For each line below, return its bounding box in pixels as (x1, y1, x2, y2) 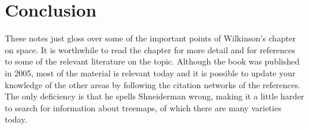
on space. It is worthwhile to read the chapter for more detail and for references (5, 43, 295, 56)
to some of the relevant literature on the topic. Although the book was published (5, 55, 300, 67)
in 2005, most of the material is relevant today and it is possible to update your (5, 66, 296, 79)
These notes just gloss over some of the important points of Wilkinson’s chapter (5, 32, 296, 44)
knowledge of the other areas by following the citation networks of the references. (5, 78, 301, 91)
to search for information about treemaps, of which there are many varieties (5, 101, 282, 114)
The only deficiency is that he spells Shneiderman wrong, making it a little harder (5, 90, 304, 102)
